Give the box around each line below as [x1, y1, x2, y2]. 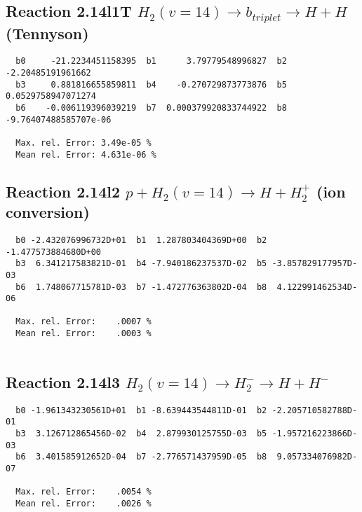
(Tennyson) [6, 22, 89, 43]
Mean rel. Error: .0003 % [15, 328, 152, 339]
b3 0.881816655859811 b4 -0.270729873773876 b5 [15, 79, 287, 90]
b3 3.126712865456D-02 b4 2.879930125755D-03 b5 [15, 428, 267, 438]
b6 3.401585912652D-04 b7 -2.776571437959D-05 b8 [15, 452, 267, 462]
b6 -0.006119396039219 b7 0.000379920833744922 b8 [15, 103, 287, 113]
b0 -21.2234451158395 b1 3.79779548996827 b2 [15, 56, 287, 67]
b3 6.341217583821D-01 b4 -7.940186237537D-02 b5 [15, 258, 267, 269]
